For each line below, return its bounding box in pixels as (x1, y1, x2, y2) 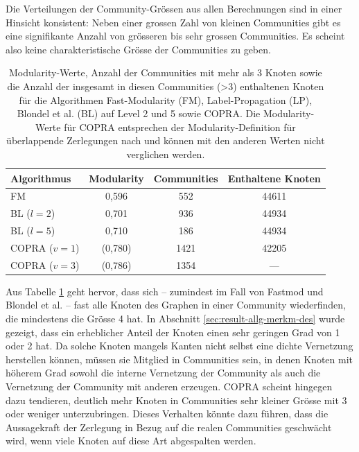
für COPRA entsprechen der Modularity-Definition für (64, 119, 296, 134)
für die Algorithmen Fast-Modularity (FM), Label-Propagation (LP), (19, 92, 313, 107)
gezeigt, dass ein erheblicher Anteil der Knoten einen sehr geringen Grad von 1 (6, 324, 340, 339)
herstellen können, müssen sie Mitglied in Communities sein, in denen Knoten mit (6, 351, 353, 366)
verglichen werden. (126, 146, 205, 161)
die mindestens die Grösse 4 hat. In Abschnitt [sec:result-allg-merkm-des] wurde (6, 311, 345, 326)
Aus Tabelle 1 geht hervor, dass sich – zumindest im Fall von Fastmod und (6, 284, 324, 298)
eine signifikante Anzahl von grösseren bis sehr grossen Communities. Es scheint (6, 28, 345, 43)
